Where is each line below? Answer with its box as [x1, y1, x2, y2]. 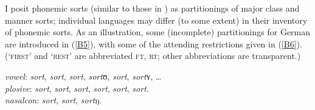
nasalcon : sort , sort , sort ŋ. [5, 94, 102, 106]
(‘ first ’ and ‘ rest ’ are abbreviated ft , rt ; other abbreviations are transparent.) [5, 49, 301, 62]
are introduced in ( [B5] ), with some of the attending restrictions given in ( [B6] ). [5, 37, 302, 50]
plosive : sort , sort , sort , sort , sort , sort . [5, 81, 149, 94]
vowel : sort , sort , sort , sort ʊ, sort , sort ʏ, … [5, 69, 162, 82]
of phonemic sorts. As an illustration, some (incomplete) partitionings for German [5, 26, 311, 38]
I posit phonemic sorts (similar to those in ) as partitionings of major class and [5, 2, 300, 14]
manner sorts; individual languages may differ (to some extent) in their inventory [5, 13, 308, 26]
